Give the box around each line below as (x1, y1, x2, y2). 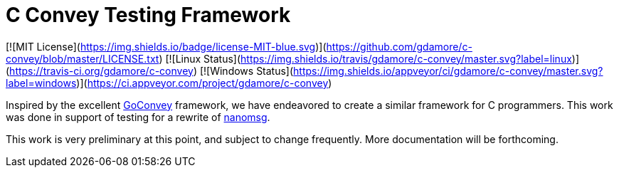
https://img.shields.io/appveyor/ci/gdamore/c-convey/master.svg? (293, 64, 603, 77)
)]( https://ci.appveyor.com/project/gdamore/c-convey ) (76, 76, 332, 89)
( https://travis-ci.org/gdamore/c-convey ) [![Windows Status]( (6, 64, 294, 77)
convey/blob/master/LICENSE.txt (6, 52, 159, 65)
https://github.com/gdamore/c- (326, 40, 472, 53)
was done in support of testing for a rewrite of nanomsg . (6, 110, 270, 123)
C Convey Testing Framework (6, 3, 291, 27)
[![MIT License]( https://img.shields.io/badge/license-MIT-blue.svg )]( (6, 40, 327, 53)
